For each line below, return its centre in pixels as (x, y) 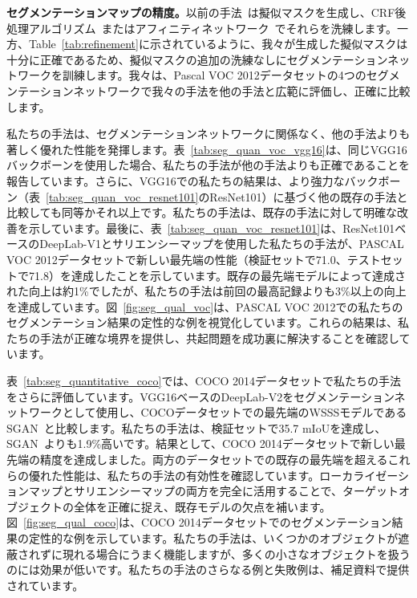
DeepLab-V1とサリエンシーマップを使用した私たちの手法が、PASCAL (222, 244)
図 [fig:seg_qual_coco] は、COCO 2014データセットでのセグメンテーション (199, 522)
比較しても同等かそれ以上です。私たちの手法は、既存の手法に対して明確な (202, 212)
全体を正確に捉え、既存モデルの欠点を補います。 (202, 506)
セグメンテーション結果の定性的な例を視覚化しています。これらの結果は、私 (208, 322)
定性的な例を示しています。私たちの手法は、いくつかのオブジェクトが (213, 538)
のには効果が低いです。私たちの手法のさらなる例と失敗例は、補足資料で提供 (208, 570)
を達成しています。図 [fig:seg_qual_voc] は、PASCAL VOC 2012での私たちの (205, 306)
